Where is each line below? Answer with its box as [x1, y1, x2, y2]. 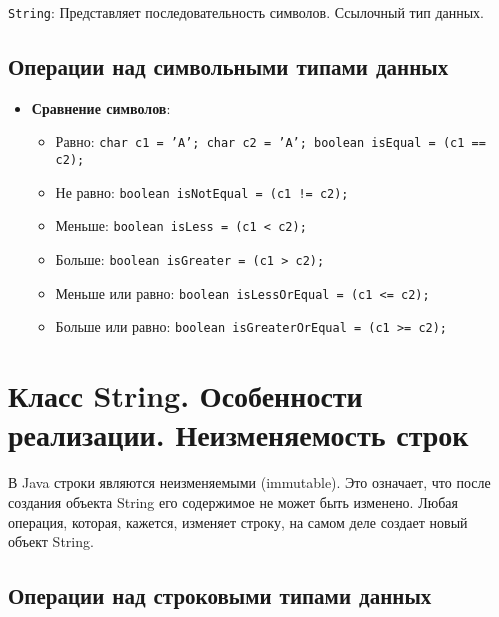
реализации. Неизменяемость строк [8, 414, 469, 455]
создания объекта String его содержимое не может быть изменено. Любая [8, 491, 458, 512]
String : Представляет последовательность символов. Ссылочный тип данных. [8, 2, 485, 22]
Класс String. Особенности [8, 375, 363, 416]
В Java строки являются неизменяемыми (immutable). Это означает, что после [8, 472, 491, 493]
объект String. [8, 531, 94, 552]
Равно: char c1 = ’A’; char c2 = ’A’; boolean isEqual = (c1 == [55, 131, 486, 152]
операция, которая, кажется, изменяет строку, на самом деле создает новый [8, 511, 468, 532]
